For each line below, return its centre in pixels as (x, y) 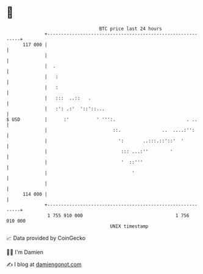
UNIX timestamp (129, 226)
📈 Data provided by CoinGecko (46, 238)
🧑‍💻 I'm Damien (25, 252)
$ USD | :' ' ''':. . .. (102, 119)
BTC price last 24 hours (131, 29)
